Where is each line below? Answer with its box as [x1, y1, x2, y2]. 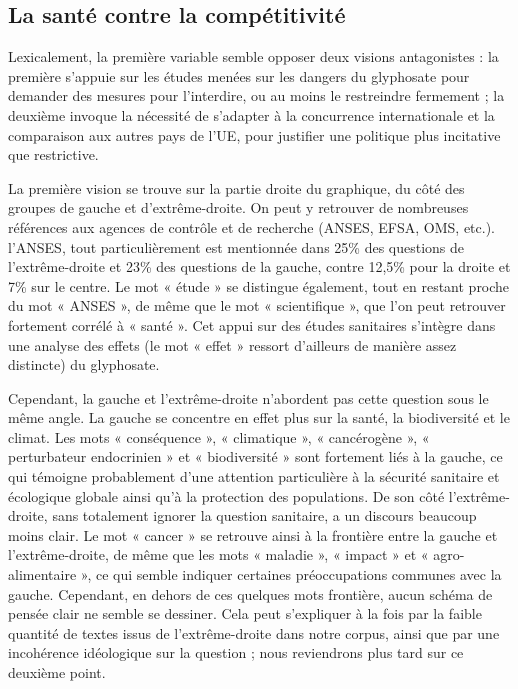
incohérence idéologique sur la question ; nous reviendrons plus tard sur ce [8, 642, 464, 663]
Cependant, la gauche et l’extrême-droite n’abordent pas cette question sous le [8, 387, 489, 408]
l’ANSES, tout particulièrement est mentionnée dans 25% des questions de [8, 236, 465, 257]
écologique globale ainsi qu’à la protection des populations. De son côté [8, 485, 445, 506]
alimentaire [8, 564, 77, 585]
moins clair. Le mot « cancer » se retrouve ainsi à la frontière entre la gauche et [8, 524, 498, 545]
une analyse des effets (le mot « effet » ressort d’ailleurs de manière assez [8, 334, 457, 355]
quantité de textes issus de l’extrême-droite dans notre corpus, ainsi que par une [8, 622, 500, 643]
